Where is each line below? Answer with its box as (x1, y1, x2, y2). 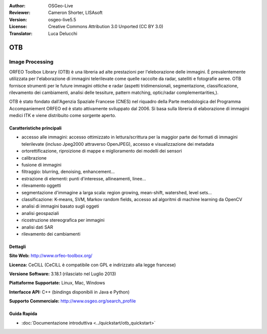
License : (9, 24, 27, 30)
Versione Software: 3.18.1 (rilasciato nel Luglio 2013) (9, 271, 116, 277)
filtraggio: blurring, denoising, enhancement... (21, 168, 115, 175)
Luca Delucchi (48, 30, 78, 37)
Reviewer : (9, 10, 31, 16)
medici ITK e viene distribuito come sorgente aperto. (9, 113, 116, 119)
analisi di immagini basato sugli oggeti (21, 203, 99, 209)
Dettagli (9, 244, 26, 250)
